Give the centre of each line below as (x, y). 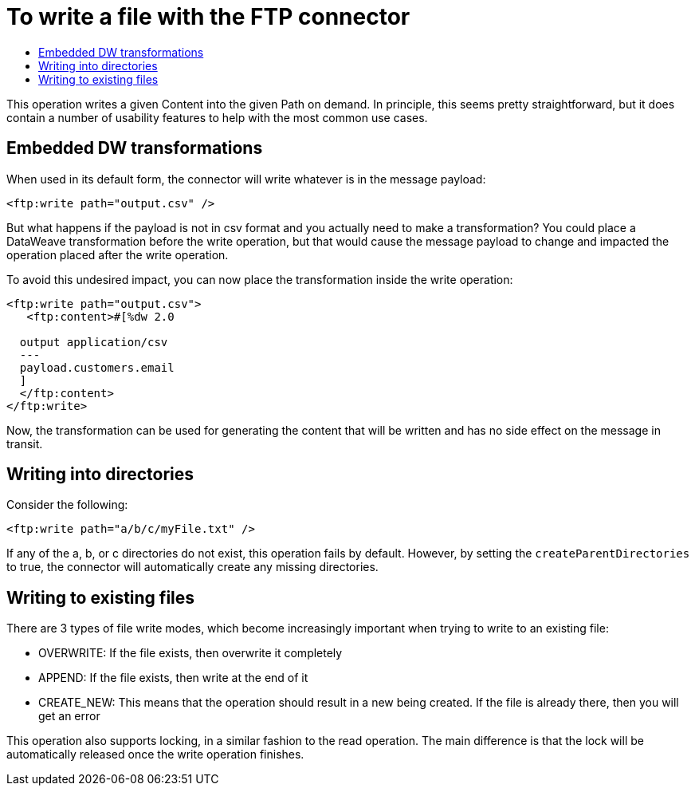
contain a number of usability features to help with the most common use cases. (217, 117)
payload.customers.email (97, 367)
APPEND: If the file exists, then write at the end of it (173, 678)
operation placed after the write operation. (118, 254)
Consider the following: (67, 505)
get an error (69, 716)
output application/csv (94, 342)
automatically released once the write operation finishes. (155, 755)
